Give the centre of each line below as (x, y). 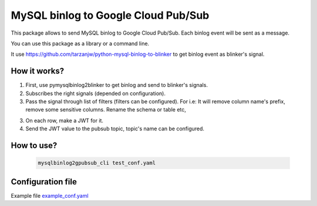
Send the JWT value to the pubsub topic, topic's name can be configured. (115, 129)
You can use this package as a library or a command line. (80, 43)
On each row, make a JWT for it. (65, 120)
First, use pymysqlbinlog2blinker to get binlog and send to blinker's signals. (117, 85)
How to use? (34, 146)
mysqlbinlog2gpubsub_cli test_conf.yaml (97, 163)
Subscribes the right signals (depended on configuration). (95, 93)
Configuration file (44, 182)
